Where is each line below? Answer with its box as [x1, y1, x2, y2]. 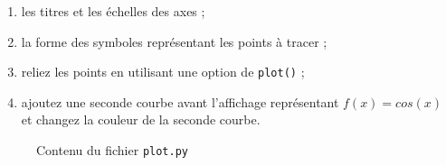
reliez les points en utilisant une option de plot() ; [21, 62, 305, 81]
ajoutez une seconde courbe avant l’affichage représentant [21, 92, 339, 111]
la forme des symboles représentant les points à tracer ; [21, 32, 327, 50]
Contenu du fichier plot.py [36, 141, 189, 160]
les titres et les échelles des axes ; [21, 2, 205, 20]
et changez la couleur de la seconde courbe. [21, 110, 261, 129]
